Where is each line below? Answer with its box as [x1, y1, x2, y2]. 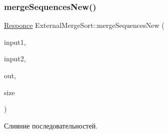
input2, [4, 53, 26, 64]
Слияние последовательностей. [4, 120, 98, 131]
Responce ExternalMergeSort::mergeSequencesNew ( [4, 20, 164, 30]
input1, [4, 36, 26, 47]
